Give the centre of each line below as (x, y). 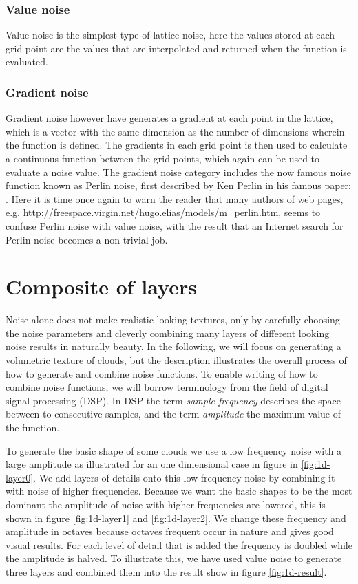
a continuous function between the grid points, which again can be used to (163, 158)
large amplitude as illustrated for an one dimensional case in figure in (152, 464)
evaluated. (27, 62)
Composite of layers (101, 286)
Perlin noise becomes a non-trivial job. (87, 239)
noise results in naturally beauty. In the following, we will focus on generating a (173, 346)
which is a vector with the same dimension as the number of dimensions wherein (175, 131)
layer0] (20, 477)
